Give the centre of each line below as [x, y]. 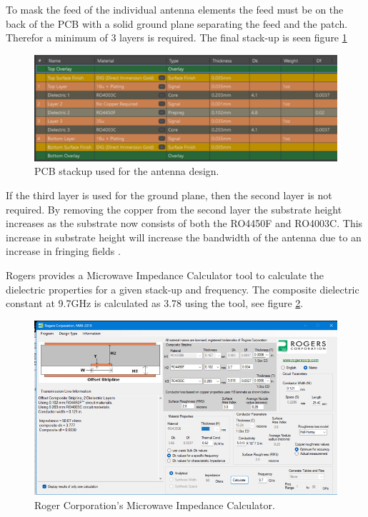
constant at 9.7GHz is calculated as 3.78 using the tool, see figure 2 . [155, 303]
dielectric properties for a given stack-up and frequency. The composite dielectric [183, 289]
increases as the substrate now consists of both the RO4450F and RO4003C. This [184, 223]
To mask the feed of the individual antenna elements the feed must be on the [175, 9]
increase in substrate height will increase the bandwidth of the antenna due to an [184, 237]
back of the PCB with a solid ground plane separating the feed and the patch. [177, 23]
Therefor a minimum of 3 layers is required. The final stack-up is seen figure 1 [176, 37]
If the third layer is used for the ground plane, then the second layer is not [169, 195]
